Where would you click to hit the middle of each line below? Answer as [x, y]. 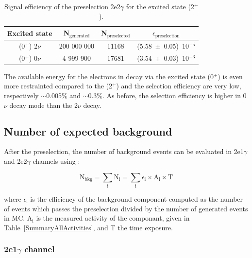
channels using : [56, 161]
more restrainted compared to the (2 [58, 86]
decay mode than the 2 [43, 105]
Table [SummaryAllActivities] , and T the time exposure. [88, 227]
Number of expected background [88, 131]
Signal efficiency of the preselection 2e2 [62, 6]
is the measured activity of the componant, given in [113, 218]
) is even [230, 76]
